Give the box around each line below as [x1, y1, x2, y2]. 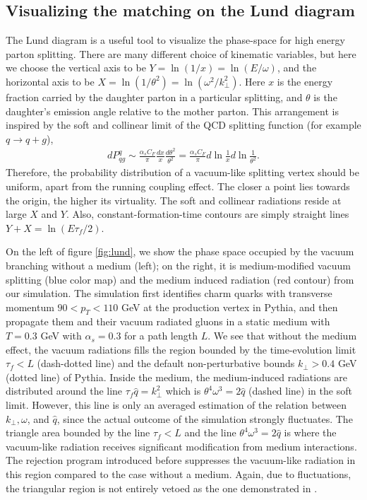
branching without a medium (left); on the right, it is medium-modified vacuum [6, 257, 351, 272]
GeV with [40, 328, 82, 343]
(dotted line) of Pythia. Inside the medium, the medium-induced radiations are [6, 369, 347, 384]
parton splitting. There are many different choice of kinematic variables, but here [6, 46, 356, 61]
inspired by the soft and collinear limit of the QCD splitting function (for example [6, 117, 361, 132]
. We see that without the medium [207, 328, 357, 343]
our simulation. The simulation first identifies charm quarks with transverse [6, 286, 332, 301]
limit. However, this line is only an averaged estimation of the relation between [6, 397, 347, 412]
